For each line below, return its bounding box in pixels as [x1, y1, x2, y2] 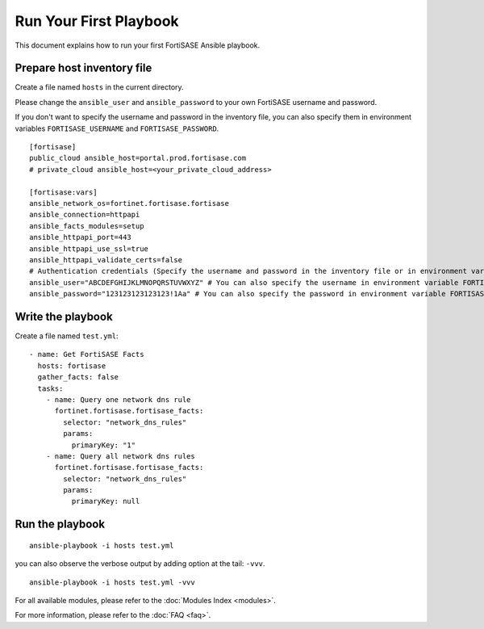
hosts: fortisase [37, 361, 106, 371]
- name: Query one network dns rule [45, 395, 191, 404]
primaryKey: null [71, 497, 140, 506]
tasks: [37, 384, 64, 393]
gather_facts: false [37, 372, 119, 382]
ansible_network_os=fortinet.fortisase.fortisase [29, 199, 230, 208]
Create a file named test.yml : [15, 331, 119, 341]
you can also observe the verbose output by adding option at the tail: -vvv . [15, 559, 265, 568]
